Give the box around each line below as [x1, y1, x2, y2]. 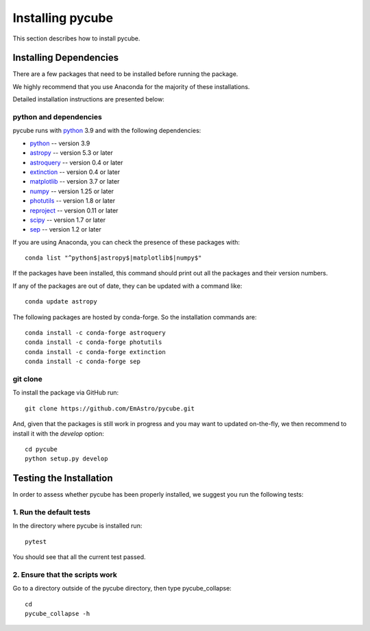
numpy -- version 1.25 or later [29, 187, 114, 195]
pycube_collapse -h [25, 610, 90, 618]
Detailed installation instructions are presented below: [12, 95, 164, 103]
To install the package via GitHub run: [12, 388, 119, 397]
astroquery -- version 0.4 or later [29, 158, 123, 166]
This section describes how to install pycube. [12, 34, 140, 42]
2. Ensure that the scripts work [12, 569, 118, 579]
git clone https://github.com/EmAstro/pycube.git [25, 404, 195, 412]
